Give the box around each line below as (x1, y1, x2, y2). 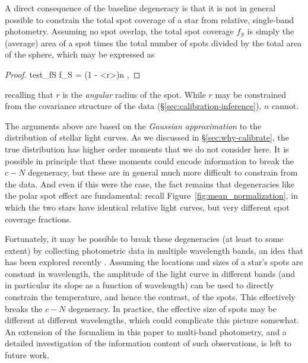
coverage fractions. (5, 212, 72, 225)
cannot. (271, 100, 299, 112)
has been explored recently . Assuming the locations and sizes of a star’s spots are (5, 256, 303, 268)
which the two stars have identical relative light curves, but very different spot (5, 200, 290, 213)
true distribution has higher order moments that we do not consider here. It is (5, 142, 289, 155)
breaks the (5, 302, 43, 314)
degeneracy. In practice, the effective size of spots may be (68, 302, 277, 314)
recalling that (5, 88, 53, 100)
